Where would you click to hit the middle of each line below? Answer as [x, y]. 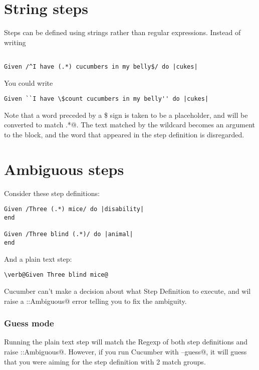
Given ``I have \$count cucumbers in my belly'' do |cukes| [106, 99]
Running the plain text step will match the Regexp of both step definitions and [126, 342]
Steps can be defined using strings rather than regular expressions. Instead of [122, 32]
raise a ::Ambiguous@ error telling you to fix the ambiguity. [95, 301]
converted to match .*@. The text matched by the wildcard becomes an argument [130, 125]
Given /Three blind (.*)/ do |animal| [69, 234]
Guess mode [29, 323]
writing [15, 42]
